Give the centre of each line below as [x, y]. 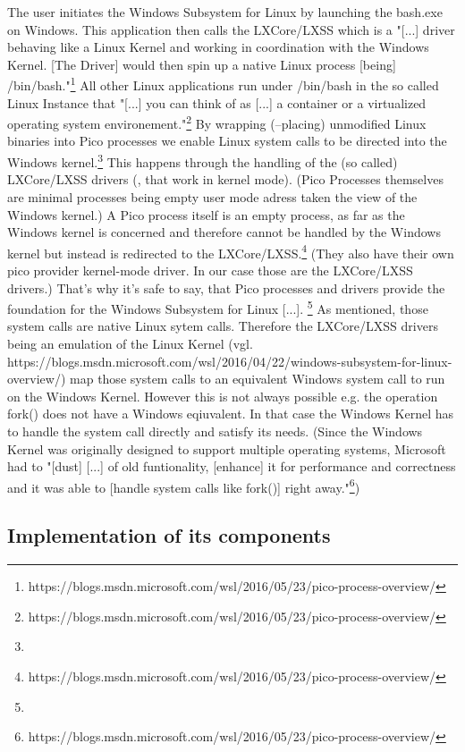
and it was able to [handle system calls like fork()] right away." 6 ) [184, 486]
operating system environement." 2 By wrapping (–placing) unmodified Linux [217, 122]
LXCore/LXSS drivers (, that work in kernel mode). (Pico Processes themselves [225, 179]
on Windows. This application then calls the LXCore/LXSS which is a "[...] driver [231, 29]
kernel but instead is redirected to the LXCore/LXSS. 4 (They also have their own [231, 251]
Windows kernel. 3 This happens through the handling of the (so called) [203, 161]
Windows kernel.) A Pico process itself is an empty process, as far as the [206, 214]
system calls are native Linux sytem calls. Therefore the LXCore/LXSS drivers [223, 326]
